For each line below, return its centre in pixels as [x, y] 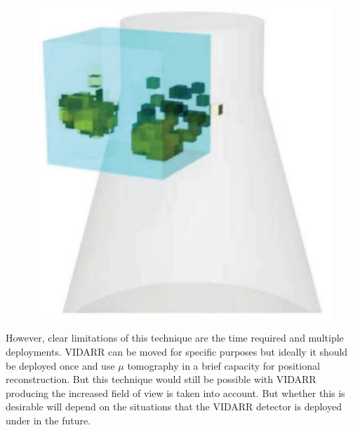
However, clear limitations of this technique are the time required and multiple [175, 338]
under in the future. [48, 420]
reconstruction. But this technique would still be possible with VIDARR [161, 379]
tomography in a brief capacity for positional [224, 365]
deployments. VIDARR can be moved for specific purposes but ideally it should [177, 351]
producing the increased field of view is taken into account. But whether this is [175, 392]
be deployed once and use [60, 365]
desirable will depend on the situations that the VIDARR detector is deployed [174, 407]
